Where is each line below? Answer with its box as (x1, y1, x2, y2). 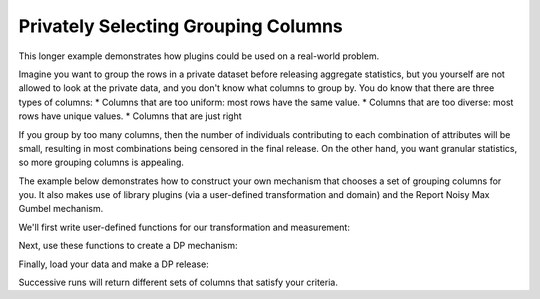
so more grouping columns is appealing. (18, 156, 185, 169)
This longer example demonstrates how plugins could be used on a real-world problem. (18, 50, 380, 62)
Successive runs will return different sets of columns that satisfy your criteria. (18, 276, 339, 289)
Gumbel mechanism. (18, 203, 104, 215)
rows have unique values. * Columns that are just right (18, 110, 242, 122)
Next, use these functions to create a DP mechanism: (18, 240, 239, 252)
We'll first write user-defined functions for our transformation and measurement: (18, 221, 350, 233)
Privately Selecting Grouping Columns (18, 15, 344, 37)
